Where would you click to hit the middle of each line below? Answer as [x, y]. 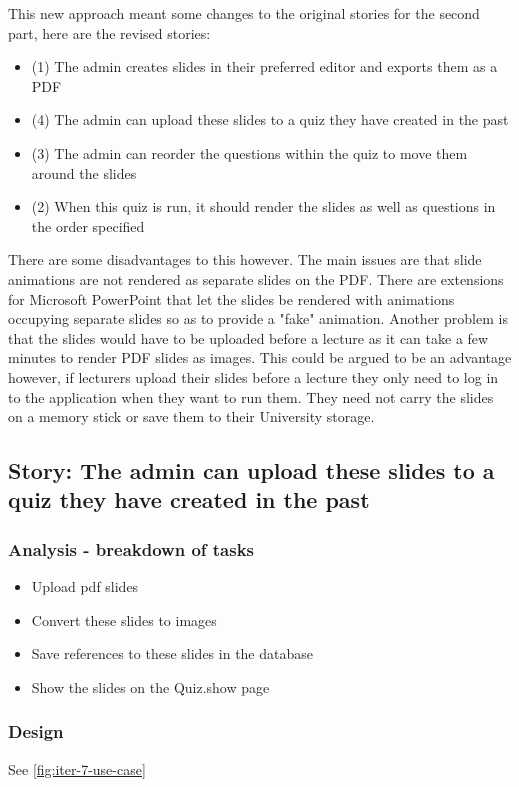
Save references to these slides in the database [172, 653]
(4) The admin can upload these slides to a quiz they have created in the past [270, 119]
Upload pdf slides [85, 586]
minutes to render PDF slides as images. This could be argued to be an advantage [260, 357]
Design [36, 731]
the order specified [88, 225]
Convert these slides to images [124, 619]
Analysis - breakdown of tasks [131, 548]
